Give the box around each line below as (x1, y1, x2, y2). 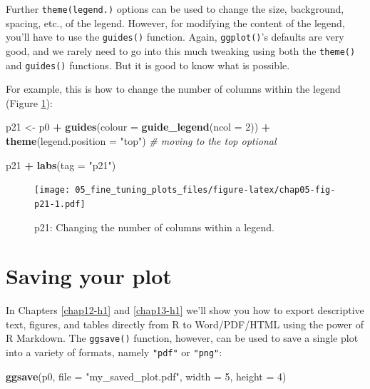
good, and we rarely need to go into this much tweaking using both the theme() (6, 43, 356, 58)
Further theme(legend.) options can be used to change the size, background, (6, 1, 344, 16)
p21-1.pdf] (34, 198, 86, 209)
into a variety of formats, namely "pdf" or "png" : (6, 345, 222, 360)
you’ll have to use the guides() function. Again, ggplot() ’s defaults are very (6, 29, 344, 44)
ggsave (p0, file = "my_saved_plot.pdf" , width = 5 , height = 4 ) (6, 368, 287, 383)
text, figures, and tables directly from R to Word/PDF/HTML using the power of (6, 316, 364, 331)
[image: (34, 185, 71, 196)
